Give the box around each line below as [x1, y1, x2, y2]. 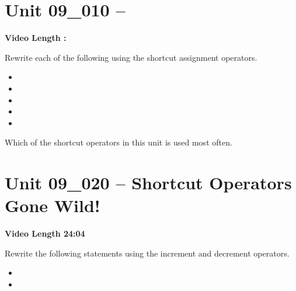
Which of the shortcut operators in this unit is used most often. [5, 136, 232, 148]
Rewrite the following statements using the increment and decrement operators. [5, 247, 290, 259]
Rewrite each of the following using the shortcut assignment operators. [5, 51, 257, 63]
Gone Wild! [5, 193, 100, 217]
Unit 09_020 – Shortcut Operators [5, 171, 292, 195]
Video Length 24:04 [5, 227, 85, 240]
